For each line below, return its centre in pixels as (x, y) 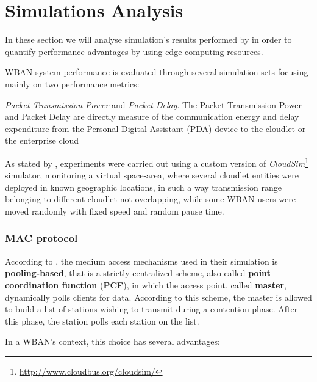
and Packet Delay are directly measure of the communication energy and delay (152, 116)
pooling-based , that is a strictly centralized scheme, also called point (138, 273)
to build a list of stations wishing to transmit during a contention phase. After (151, 309)
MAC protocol (41, 238)
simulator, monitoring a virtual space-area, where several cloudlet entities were (152, 175)
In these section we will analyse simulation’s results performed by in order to (148, 39)
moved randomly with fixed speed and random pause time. (115, 211)
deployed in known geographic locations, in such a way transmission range (143, 187)
